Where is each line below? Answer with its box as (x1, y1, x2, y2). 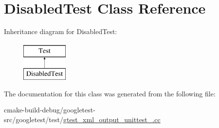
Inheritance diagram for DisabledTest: (4, 26, 117, 37)
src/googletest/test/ (4, 114, 63, 125)
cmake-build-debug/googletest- (4, 105, 95, 115)
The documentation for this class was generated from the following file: (4, 88, 216, 98)
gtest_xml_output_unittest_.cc (63, 114, 161, 125)
